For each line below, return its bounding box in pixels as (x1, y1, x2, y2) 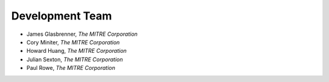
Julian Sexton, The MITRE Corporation (26, 55, 123, 63)
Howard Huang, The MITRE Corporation (26, 47, 127, 55)
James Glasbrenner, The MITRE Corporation (26, 30, 138, 38)
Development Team (11, 9, 112, 22)
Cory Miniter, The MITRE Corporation (26, 38, 120, 46)
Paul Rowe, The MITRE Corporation (26, 64, 116, 72)
